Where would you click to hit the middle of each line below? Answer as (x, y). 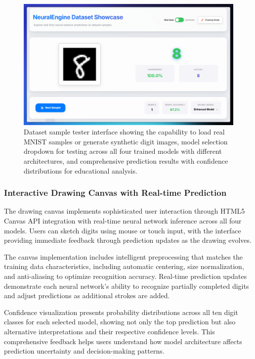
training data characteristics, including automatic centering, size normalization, (124, 266)
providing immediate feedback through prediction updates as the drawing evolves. (128, 240)
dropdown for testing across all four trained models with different (123, 151)
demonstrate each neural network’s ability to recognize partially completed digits (127, 286)
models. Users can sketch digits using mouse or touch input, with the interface (123, 230)
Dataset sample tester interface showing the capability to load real (124, 132)
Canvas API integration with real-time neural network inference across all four (123, 221)
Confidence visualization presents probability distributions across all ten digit (121, 312)
